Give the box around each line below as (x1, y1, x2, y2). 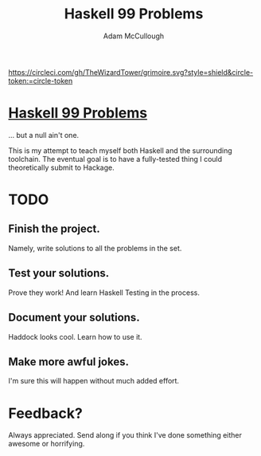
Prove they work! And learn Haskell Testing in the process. (8, 288, 201, 297)
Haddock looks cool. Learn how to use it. (8, 332, 142, 341)
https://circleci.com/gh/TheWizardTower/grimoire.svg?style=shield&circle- (8, 67, 253, 77)
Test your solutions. (8, 266, 110, 280)
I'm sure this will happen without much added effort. (8, 376, 180, 386)
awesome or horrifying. (8, 439, 85, 449)
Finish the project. (8, 222, 101, 236)
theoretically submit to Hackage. (8, 163, 115, 172)
